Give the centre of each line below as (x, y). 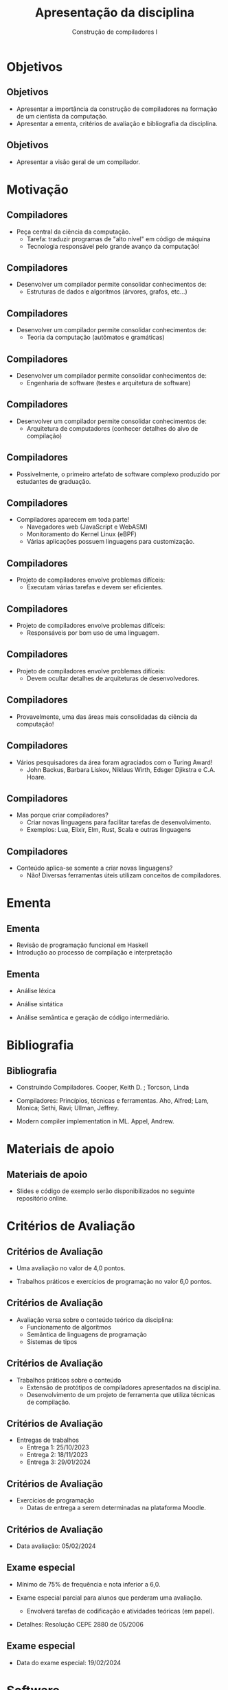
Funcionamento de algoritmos (69, 1327)
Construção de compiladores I (115, 32)
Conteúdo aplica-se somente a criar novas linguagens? (94, 868)
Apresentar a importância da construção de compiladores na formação (117, 109)
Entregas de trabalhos (48, 1440)
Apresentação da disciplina (115, 13)
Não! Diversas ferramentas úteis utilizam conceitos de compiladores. (124, 875)
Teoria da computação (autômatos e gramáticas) (96, 337)
